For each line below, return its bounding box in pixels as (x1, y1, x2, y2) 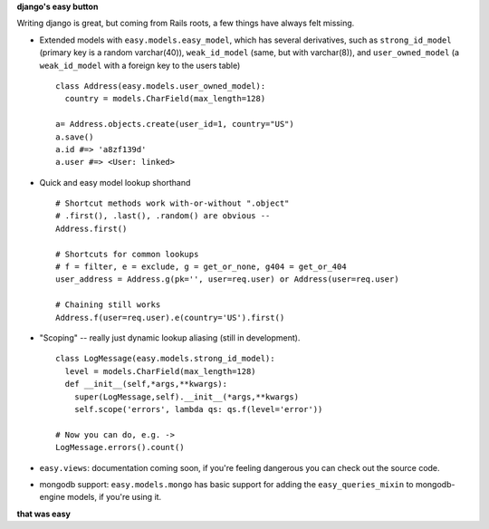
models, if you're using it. (66, 492, 162, 503)
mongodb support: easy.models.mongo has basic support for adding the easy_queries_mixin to (39, 478, 414, 489)
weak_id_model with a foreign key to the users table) (39, 60, 241, 71)
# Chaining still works (55, 300, 161, 310)
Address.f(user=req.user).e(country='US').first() (55, 313, 285, 322)
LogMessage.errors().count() (55, 442, 185, 453)
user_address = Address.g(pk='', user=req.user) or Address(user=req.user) (55, 274, 399, 284)
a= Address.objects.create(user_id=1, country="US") (55, 119, 294, 130)
